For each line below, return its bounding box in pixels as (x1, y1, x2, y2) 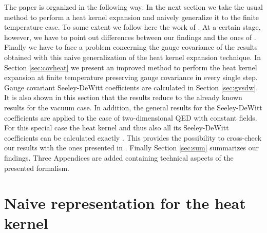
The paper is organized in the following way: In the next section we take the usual (4, 2, 263, 12)
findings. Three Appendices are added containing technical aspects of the (4, 152, 234, 163)
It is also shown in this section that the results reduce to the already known (4, 92, 242, 103)
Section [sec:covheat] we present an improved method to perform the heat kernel (4, 62, 257, 72)
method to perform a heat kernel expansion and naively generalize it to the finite (4, 11, 259, 22)
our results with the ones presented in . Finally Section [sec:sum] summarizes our (4, 142, 259, 153)
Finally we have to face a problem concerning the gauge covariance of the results (4, 42, 258, 52)
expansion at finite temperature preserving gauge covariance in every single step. (4, 72, 258, 83)
